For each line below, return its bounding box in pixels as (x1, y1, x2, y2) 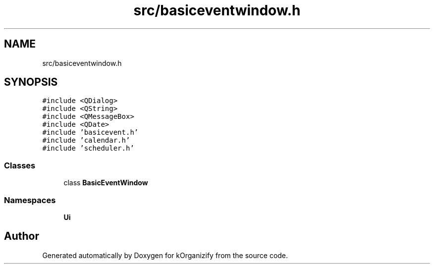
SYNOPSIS (4, 76, 58, 89)
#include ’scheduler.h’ (42, 144, 134, 153)
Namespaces (4, 195, 56, 205)
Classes (4, 160, 36, 170)
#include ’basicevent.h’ (42, 128, 139, 137)
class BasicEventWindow (63, 178, 148, 187)
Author (4, 230, 39, 243)
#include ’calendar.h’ (42, 136, 130, 145)
